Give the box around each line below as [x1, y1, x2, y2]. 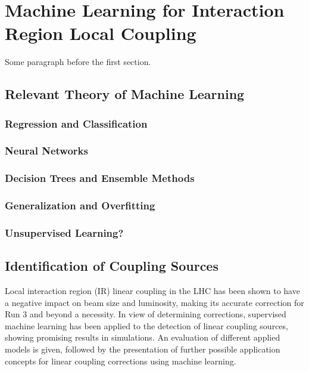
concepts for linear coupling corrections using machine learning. [5, 354, 236, 367]
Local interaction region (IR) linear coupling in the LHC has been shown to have [5, 285, 300, 297]
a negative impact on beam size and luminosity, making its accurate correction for [5, 296, 304, 308]
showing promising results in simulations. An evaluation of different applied [5, 331, 280, 344]
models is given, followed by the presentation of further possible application [5, 343, 280, 355]
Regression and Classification [5, 116, 148, 131]
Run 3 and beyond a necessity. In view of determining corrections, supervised [5, 308, 286, 320]
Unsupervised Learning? [5, 225, 124, 240]
